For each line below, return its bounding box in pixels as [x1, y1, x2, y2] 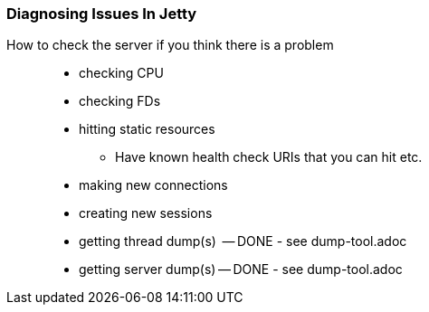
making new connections [79, 177, 228, 194]
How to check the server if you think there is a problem [6, 37, 334, 53]
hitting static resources [79, 121, 215, 137]
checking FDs [79, 93, 161, 109]
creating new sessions [79, 205, 213, 222]
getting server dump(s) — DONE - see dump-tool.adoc [79, 261, 403, 278]
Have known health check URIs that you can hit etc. [115, 149, 423, 165]
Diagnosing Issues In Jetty [6, 5, 197, 23]
